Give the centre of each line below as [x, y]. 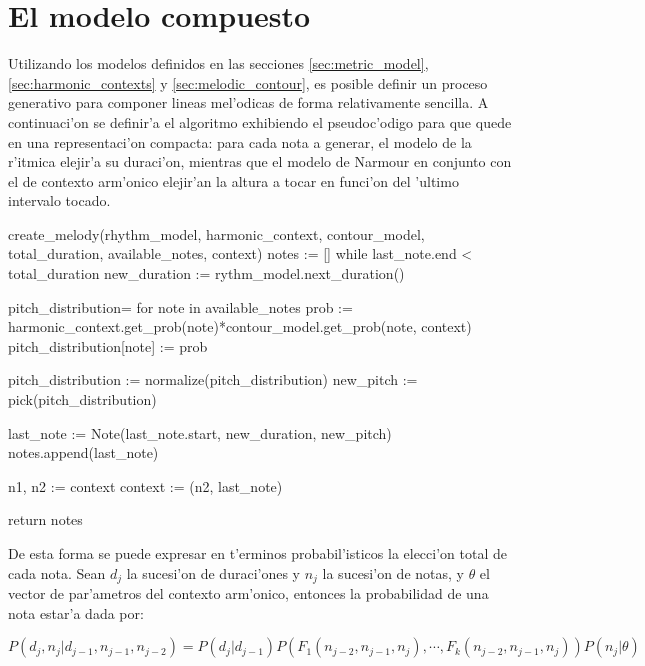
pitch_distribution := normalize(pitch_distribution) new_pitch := [213, 379]
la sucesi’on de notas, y [393, 572]
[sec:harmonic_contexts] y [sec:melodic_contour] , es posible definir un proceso [248, 82]
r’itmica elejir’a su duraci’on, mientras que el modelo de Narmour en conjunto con [260, 161]
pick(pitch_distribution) [82, 399]
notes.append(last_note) [83, 452]
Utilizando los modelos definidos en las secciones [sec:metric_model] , [218, 63]
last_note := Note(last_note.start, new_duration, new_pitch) [200, 432]
